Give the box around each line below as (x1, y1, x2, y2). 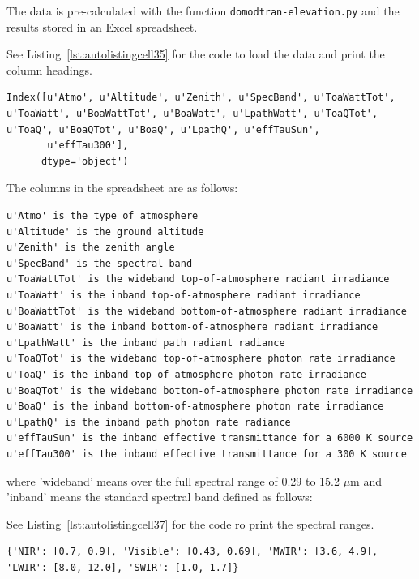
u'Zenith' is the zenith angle (6, 242, 175, 254)
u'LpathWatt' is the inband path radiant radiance (6, 337, 285, 349)
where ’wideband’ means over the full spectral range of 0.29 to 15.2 (6, 472, 340, 489)
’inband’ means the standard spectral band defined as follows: (6, 488, 313, 505)
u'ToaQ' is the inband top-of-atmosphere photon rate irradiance (6, 368, 366, 380)
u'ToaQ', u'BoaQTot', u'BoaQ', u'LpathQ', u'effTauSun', (6, 123, 320, 135)
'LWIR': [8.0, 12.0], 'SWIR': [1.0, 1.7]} (6, 561, 239, 573)
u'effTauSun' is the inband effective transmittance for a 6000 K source (6, 432, 413, 444)
